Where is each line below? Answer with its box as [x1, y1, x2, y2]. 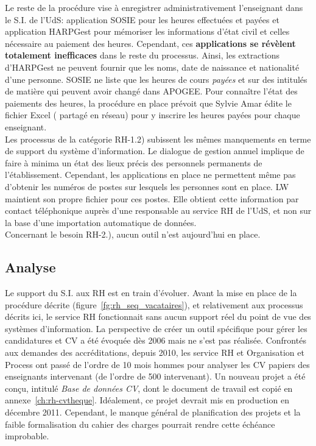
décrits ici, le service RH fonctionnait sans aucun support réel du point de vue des [5, 310, 311, 323]
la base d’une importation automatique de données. [5, 216, 197, 228]
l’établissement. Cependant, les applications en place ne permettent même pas [5, 168, 296, 181]
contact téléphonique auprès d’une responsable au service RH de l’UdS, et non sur [5, 204, 312, 217]
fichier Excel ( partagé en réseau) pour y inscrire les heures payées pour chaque [5, 108, 300, 121]
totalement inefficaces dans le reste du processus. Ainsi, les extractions [5, 49, 279, 62]
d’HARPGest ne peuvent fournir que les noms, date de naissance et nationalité [5, 60, 300, 73]
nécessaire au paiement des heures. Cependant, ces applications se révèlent [5, 37, 296, 49]
